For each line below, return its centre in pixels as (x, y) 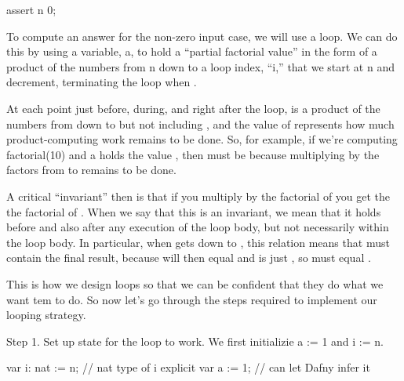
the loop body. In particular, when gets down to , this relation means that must (198, 242)
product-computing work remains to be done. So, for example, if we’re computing (202, 139)
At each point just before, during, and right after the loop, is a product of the (193, 108)
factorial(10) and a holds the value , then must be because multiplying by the (193, 154)
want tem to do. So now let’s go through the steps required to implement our (192, 299)
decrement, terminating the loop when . (102, 82)
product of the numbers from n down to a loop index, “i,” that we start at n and (200, 66)
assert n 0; (31, 9)
